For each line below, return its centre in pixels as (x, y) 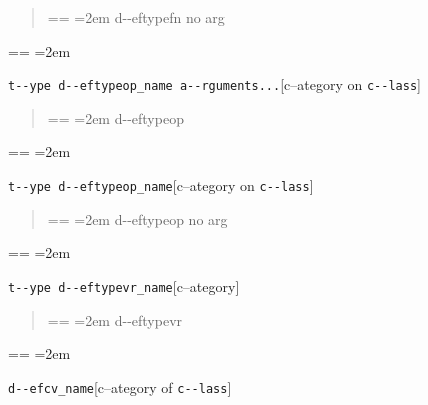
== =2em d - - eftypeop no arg (137, 218)
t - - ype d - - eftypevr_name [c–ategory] (124, 285)
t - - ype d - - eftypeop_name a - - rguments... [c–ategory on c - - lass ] (214, 84)
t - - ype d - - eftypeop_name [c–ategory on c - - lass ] (161, 185)
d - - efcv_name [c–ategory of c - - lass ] (120, 386)
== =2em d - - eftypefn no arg (136, 17)
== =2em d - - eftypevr (115, 319)
